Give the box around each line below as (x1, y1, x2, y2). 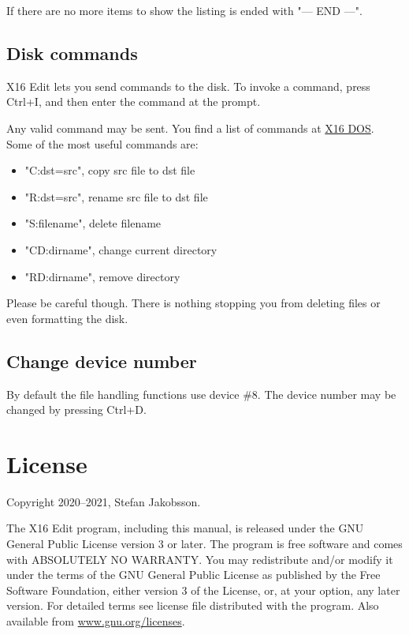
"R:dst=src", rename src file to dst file (24, 188, 208, 205)
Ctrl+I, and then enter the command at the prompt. (6, 93, 261, 110)
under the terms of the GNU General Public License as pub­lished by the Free (6, 566, 381, 583)
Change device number (6, 348, 197, 373)
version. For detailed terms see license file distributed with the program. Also (6, 597, 379, 614)
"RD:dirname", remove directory (24, 268, 180, 284)
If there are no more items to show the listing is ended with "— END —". (6, 2, 363, 18)
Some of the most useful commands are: (6, 135, 199, 152)
